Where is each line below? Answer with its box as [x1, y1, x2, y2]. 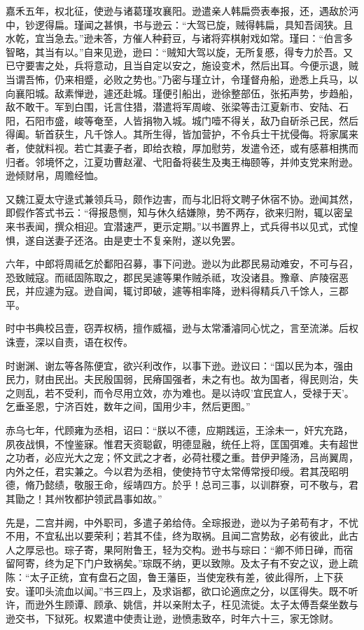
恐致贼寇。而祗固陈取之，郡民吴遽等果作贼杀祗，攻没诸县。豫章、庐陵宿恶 [6, 269, 349, 284]
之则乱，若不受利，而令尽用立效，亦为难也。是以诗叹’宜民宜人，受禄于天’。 [6, 385, 354, 400]
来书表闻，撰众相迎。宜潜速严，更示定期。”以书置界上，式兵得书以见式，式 [6, 218, 349, 233]
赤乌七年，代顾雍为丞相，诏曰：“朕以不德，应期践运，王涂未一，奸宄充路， [6, 423, 353, 437]
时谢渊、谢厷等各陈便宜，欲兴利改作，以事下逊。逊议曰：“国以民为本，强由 [6, 358, 353, 372]
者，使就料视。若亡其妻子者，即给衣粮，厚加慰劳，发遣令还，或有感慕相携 [6, 140, 349, 155]
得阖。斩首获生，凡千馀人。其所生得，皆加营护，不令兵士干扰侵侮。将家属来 [6, 127, 358, 141]
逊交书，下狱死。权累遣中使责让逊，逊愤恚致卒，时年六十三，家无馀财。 [6, 610, 339, 625]
